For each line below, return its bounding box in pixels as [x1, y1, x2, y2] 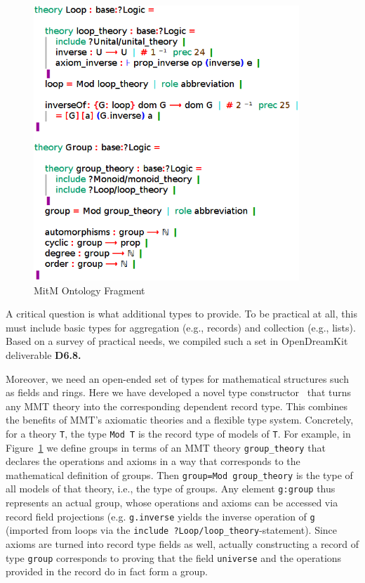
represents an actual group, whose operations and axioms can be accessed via [6, 495, 338, 510]
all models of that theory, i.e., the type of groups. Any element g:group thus [6, 481, 336, 496]
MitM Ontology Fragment [34, 282, 145, 297]
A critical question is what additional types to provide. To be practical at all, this [6, 306, 357, 321]
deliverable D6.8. [6, 347, 81, 362]
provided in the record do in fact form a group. [6, 564, 208, 579]
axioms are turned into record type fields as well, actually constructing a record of [6, 537, 359, 551]
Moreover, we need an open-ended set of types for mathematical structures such [6, 371, 349, 386]
